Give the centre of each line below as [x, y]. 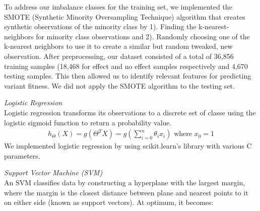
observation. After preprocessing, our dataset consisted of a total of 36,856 [119, 56]
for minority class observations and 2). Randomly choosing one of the [143, 36]
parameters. [22, 155]
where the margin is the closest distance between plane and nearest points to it [126, 192]
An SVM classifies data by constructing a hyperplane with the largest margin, [125, 182]
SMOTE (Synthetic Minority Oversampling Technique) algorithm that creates [125, 16]
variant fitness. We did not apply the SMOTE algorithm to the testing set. [119, 85]
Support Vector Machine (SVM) [53, 172]
